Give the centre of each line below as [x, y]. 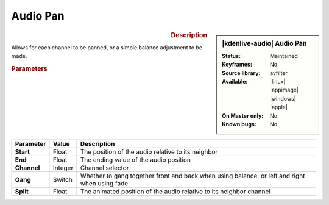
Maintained [284, 56]
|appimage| [284, 90]
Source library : [241, 73]
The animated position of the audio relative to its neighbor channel [175, 192]
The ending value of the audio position [136, 160]
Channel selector [104, 168]
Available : [235, 81]
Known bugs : [239, 124]
